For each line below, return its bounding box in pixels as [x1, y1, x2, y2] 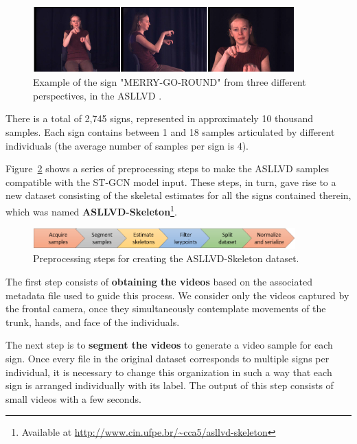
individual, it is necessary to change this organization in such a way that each [5, 364, 332, 379]
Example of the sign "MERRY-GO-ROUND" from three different [33, 75, 306, 89]
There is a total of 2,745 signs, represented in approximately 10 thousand [5, 111, 314, 126]
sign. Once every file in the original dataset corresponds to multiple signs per [5, 351, 330, 365]
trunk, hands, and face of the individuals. [5, 314, 180, 329]
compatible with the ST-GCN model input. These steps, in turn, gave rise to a [5, 174, 336, 189]
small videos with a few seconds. [5, 391, 141, 406]
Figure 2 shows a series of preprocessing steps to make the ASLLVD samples [5, 161, 330, 176]
